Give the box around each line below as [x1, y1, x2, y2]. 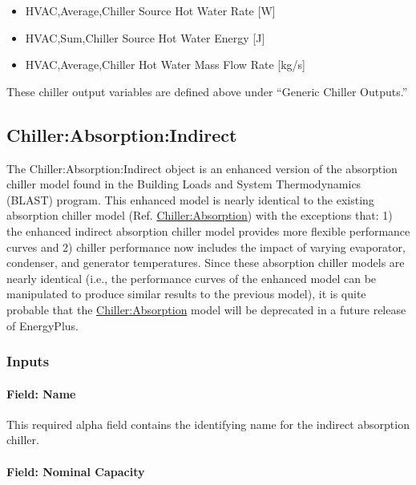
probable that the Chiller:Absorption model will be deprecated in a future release [6, 301, 406, 317]
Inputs [6, 351, 50, 371]
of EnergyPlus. [6, 317, 79, 333]
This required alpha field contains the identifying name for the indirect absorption [6, 415, 410, 432]
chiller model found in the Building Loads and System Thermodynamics [6, 176, 361, 192]
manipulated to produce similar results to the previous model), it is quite [6, 285, 366, 302]
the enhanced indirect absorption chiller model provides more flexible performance [6, 222, 410, 239]
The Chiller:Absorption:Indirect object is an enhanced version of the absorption [6, 160, 398, 176]
